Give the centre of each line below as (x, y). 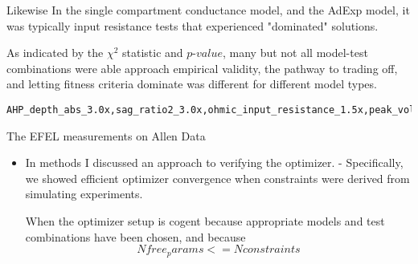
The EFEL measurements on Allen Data (106, 135)
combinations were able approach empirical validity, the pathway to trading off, (202, 68)
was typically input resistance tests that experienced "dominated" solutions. (193, 25)
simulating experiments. (84, 194)
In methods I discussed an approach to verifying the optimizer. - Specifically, (214, 162)
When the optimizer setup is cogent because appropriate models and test (205, 221)
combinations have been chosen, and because (135, 236)
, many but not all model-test (295, 53)
